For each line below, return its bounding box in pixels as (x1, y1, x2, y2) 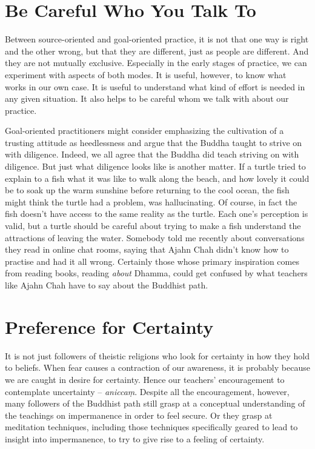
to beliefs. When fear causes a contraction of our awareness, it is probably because (5, 361, 310, 374)
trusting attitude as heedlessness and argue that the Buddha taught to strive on (5, 136, 302, 148)
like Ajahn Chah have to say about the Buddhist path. (5, 279, 208, 291)
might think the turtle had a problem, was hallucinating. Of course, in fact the (5, 195, 297, 208)
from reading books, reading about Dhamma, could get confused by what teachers (5, 267, 308, 279)
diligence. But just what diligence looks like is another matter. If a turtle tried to (5, 160, 306, 173)
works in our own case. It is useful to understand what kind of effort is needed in (5, 80, 305, 93)
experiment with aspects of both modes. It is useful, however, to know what (5, 68, 287, 81)
